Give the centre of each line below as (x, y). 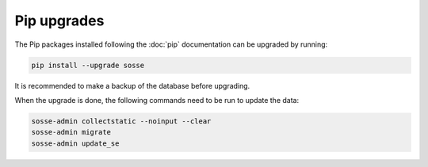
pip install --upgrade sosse (88, 65)
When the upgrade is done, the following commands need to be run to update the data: (157, 100)
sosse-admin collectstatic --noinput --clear (121, 121)
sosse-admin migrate (71, 132)
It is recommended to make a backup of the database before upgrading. (132, 85)
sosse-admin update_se (75, 143)
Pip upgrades (59, 21)
